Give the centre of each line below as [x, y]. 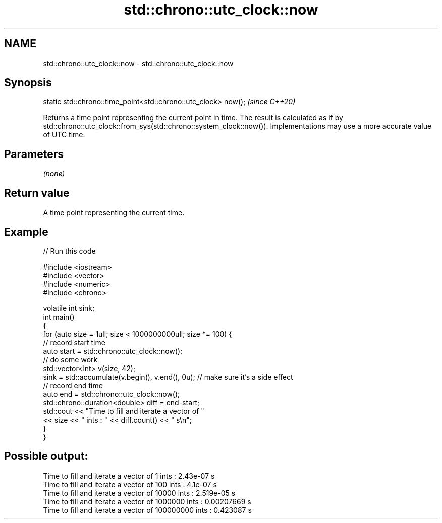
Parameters [34, 154]
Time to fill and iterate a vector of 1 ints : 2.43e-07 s [129, 476]
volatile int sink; [69, 308]
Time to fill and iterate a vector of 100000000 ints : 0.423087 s [147, 510]
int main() [59, 317]
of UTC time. [64, 135]
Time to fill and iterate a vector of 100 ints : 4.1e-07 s [130, 484]
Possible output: [46, 456]
